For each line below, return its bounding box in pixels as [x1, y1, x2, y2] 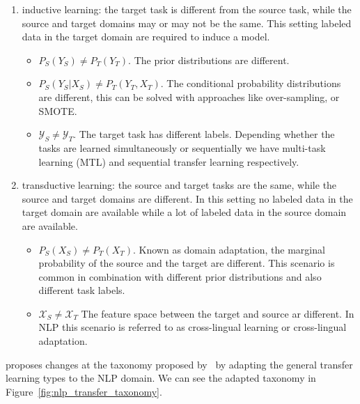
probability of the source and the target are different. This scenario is [38, 256, 335, 270]
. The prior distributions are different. [128, 52, 290, 67]
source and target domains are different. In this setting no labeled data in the [22, 191, 353, 205]
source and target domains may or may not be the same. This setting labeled [22, 15, 352, 30]
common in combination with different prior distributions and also [38, 269, 322, 283]
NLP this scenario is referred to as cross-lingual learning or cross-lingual [38, 320, 347, 334]
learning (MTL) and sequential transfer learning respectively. [38, 154, 299, 169]
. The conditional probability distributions [160, 76, 341, 91]
